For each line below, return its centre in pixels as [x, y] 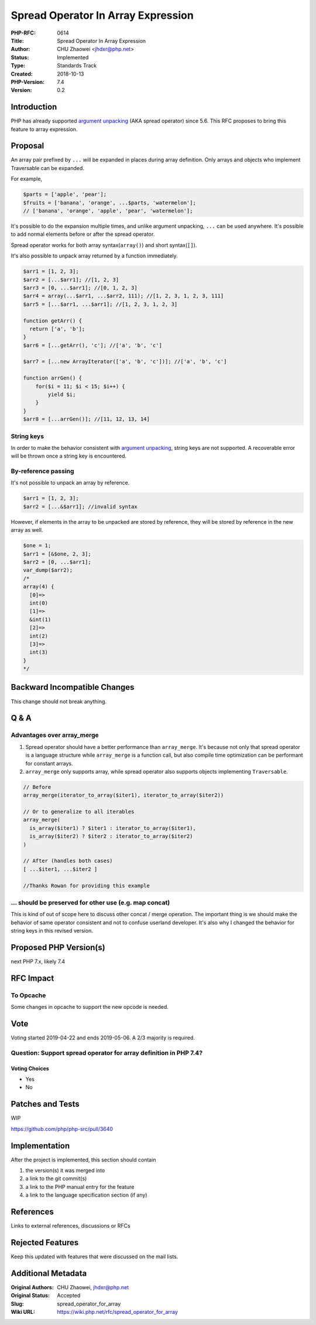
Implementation [40, 1146]
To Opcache [28, 995]
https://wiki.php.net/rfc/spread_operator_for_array [118, 1312]
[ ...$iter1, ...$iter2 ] [60, 869]
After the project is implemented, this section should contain [83, 1160]
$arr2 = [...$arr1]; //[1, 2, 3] [71, 279]
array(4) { [39, 587]
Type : [18, 66]
